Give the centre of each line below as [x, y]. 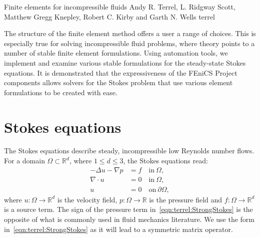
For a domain [24, 161]
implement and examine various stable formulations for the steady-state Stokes [125, 62]
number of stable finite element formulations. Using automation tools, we [116, 53]
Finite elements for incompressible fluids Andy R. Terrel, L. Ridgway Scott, [120, 7]
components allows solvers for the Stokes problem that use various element [118, 82]
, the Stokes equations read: [165, 161]
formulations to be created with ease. [61, 92]
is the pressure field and [186, 199]
